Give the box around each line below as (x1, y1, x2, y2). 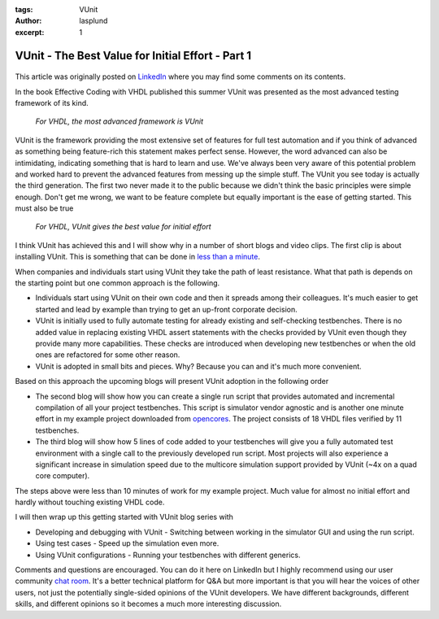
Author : (15, 16, 42, 26)
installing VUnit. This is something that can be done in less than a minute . (15, 252, 260, 262)
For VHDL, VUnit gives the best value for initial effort (35, 222, 211, 232)
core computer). (35, 471, 90, 481)
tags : (15, 5, 33, 14)
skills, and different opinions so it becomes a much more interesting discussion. (15, 599, 282, 609)
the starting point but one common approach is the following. (15, 278, 220, 288)
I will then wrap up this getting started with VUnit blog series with (15, 512, 233, 522)
